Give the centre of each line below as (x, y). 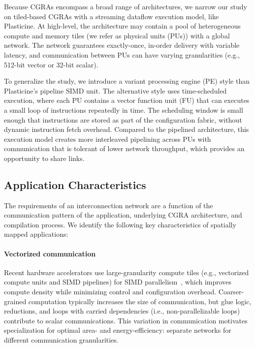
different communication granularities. (61, 340)
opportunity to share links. (44, 158)
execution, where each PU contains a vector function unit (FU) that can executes (127, 100)
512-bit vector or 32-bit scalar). (51, 64)
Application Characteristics (75, 184)
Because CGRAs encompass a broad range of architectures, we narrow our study (126, 6)
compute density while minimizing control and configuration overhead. (110, 292)
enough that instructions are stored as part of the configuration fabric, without (123, 119)
